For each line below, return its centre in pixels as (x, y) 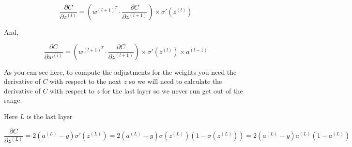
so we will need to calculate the (176, 81)
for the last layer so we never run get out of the (172, 90)
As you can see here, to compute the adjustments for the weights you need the (120, 72)
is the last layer (50, 116)
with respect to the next (85, 81)
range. (13, 100)
